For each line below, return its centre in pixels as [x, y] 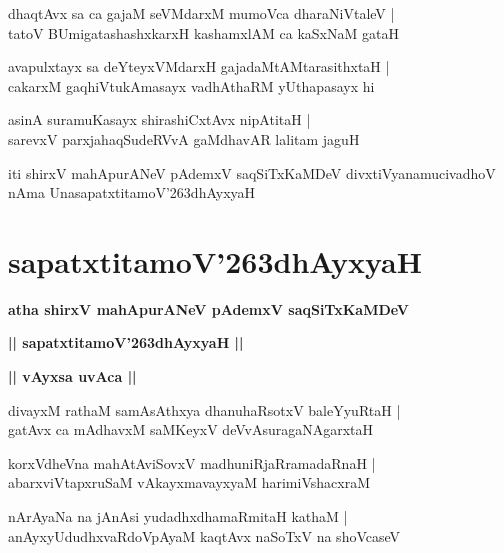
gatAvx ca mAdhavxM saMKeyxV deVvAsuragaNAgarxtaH [191, 429]
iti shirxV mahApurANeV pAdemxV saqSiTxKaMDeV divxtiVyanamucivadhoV [252, 172]
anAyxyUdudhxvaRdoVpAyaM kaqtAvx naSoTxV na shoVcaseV [204, 535]
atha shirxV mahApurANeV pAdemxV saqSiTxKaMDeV [209, 308]
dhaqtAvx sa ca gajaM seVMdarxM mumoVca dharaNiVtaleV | [201, 13]
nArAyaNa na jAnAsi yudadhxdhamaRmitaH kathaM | [178, 516]
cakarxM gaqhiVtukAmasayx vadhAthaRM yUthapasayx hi [191, 85]
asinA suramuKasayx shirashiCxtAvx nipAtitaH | [159, 119]
